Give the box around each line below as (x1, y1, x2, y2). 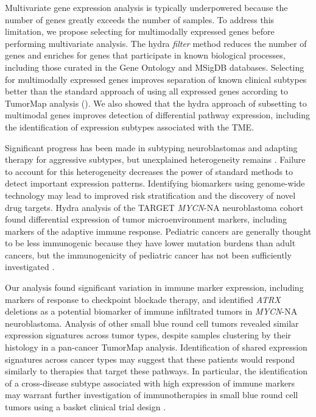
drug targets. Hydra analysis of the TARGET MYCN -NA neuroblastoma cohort (5, 201, 304, 213)
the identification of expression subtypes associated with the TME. (5, 120, 255, 133)
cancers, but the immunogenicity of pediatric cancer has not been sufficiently (5, 248, 292, 261)
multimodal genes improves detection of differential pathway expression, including (5, 109, 310, 121)
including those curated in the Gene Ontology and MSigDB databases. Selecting (5, 60, 304, 73)
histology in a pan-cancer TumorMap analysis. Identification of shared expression (5, 341, 307, 354)
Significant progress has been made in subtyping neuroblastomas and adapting (5, 141, 298, 154)
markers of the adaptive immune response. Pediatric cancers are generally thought (5, 224, 312, 237)
